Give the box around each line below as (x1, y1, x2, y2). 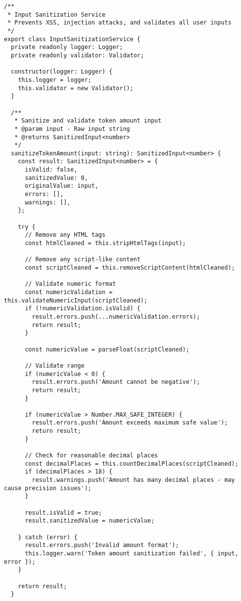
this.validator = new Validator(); (18, 84, 133, 92)
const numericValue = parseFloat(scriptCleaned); (24, 346, 190, 353)
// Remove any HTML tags (24, 231, 106, 239)
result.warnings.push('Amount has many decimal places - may (32, 476, 235, 484)
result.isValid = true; (24, 509, 102, 516)
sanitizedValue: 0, (24, 174, 88, 181)
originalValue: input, (24, 182, 99, 190)
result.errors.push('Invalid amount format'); (24, 542, 179, 549)
